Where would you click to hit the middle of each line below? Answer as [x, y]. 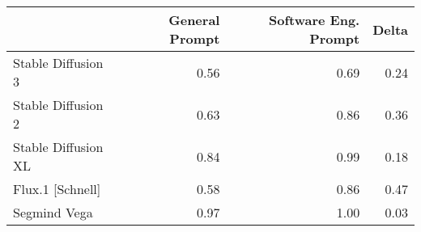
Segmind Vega [53, 212]
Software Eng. [315, 20]
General [194, 20]
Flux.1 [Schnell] [57, 189]
